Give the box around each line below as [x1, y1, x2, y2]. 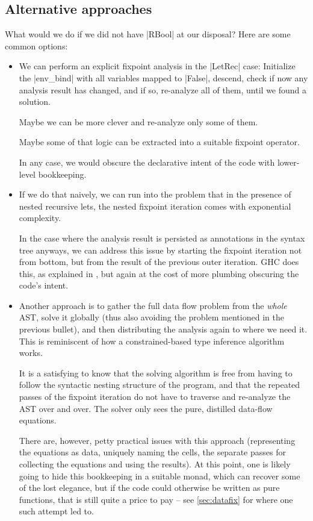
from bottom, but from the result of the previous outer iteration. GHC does [19, 255, 299, 268]
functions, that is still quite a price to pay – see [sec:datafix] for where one [19, 493, 293, 505]
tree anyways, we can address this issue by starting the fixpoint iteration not [19, 243, 302, 256]
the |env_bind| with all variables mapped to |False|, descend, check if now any [19, 71, 308, 84]
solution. [19, 95, 51, 108]
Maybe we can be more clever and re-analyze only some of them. [19, 115, 258, 128]
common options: [5, 39, 68, 52]
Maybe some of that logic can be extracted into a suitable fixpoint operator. [19, 136, 300, 148]
